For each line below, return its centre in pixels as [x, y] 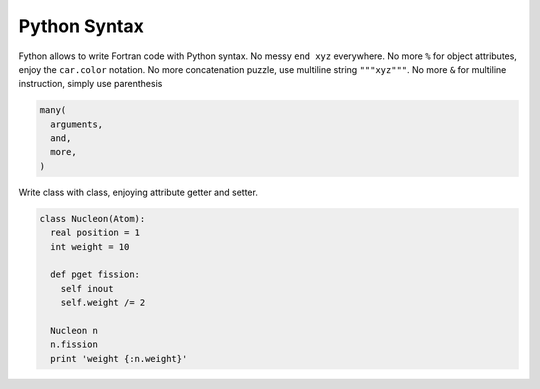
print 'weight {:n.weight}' [119, 358]
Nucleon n [74, 330]
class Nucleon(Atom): [92, 218]
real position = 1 [95, 233]
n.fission [74, 344]
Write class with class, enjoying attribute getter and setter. [138, 192]
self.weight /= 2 [103, 303]
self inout [87, 288]
